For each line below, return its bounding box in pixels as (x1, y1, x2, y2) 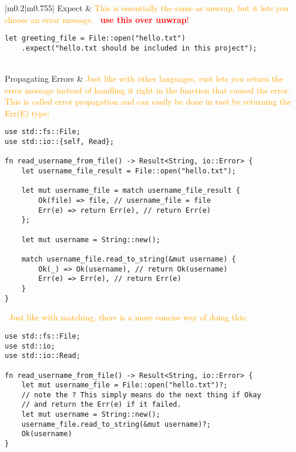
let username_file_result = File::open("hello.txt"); (21, 167, 236, 176)
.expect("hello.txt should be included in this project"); (21, 43, 257, 52)
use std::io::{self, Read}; (5, 138, 115, 146)
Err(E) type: (5, 106, 50, 119)
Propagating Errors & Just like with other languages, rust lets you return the (5, 72, 284, 85)
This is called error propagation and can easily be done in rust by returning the (5, 95, 291, 108)
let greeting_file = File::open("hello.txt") (5, 34, 186, 43)
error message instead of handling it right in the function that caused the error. (5, 83, 291, 96)
